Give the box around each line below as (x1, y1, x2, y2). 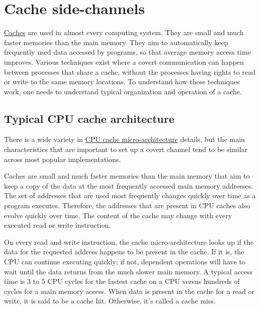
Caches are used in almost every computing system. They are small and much (4, 27, 244, 38)
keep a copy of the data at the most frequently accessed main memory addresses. (4, 180, 253, 191)
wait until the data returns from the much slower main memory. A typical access (4, 266, 253, 276)
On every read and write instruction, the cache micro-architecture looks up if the (4, 236, 253, 247)
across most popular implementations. (4, 153, 121, 164)
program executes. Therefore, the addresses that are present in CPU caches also (4, 200, 250, 211)
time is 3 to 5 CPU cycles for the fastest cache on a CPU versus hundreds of (4, 276, 240, 286)
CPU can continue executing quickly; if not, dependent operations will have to (4, 256, 245, 267)
